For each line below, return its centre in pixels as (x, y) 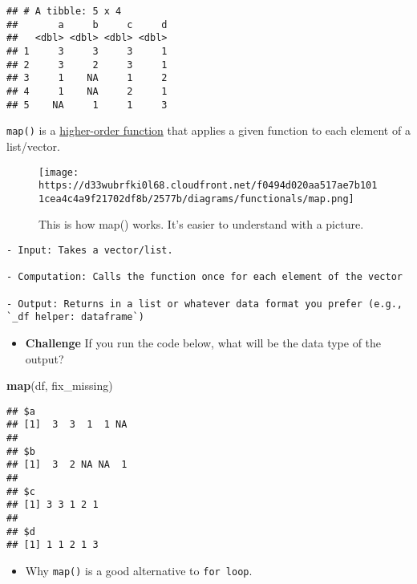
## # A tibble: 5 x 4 (64, 11)
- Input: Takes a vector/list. (90, 251)
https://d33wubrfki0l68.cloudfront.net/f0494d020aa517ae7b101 (208, 186)
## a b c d (87, 24)
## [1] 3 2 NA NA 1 (67, 465)
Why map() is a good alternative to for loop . (139, 570)
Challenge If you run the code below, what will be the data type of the (203, 343)
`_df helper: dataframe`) (75, 317)
